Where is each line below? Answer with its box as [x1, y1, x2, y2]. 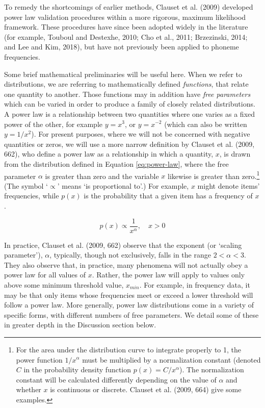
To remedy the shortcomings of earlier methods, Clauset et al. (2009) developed [4, 2, 253, 12]
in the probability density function [23, 364, 131, 375]
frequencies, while [4, 190, 59, 201]
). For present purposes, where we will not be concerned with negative [31, 129, 250, 139]
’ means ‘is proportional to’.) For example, [57, 180, 189, 191]
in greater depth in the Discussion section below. [4, 319, 156, 330]
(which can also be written [164, 118, 247, 129]
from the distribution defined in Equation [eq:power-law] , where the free [4, 158, 229, 169]
